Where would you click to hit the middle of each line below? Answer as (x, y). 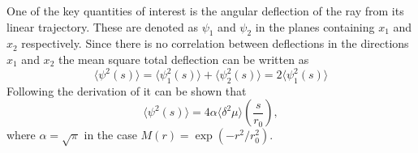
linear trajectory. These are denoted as (102, 26)
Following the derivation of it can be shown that (127, 90)
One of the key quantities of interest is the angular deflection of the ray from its (205, 11)
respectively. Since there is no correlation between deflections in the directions (215, 43)
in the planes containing (315, 26)
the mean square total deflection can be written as (183, 59)
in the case (110, 135)
